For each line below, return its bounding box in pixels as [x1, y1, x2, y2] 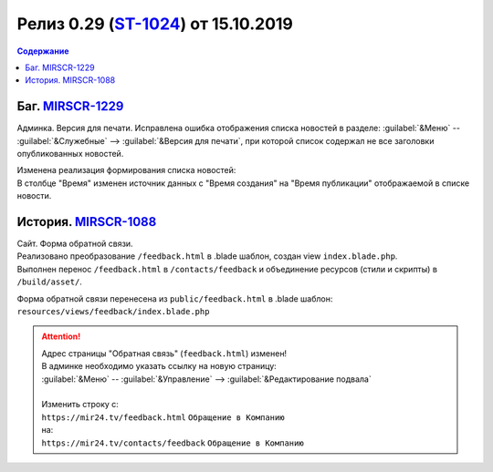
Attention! [41, 331, 81, 342]
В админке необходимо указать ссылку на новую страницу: [41, 361, 278, 372]
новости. [16, 190, 52, 201]
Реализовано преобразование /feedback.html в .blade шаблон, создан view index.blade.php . [16, 251, 398, 262]
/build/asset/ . [16, 276, 82, 287]
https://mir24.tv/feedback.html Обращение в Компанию [41, 412, 285, 423]
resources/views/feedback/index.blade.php [16, 306, 210, 317]
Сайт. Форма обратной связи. [16, 238, 133, 250]
